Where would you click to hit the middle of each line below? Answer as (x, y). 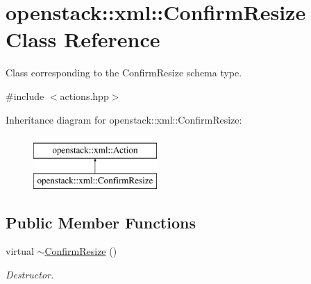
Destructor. (30, 275)
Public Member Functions (101, 222)
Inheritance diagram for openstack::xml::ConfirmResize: (124, 119)
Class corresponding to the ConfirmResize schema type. (124, 73)
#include (25, 95)
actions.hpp (84, 95)
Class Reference (83, 39)
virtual (20, 251)
